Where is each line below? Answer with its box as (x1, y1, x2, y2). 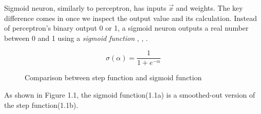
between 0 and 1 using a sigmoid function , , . (4, 32, 148, 43)
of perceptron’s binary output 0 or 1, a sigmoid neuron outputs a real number (4, 22, 249, 33)
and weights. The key (176, 3, 243, 13)
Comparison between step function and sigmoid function (25, 72, 202, 83)
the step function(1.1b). (4, 99, 78, 110)
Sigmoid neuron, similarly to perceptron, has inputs (4, 3, 167, 13)
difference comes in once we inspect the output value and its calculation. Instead (4, 12, 257, 23)
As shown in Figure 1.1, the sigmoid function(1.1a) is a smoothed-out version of (4, 89, 255, 100)
